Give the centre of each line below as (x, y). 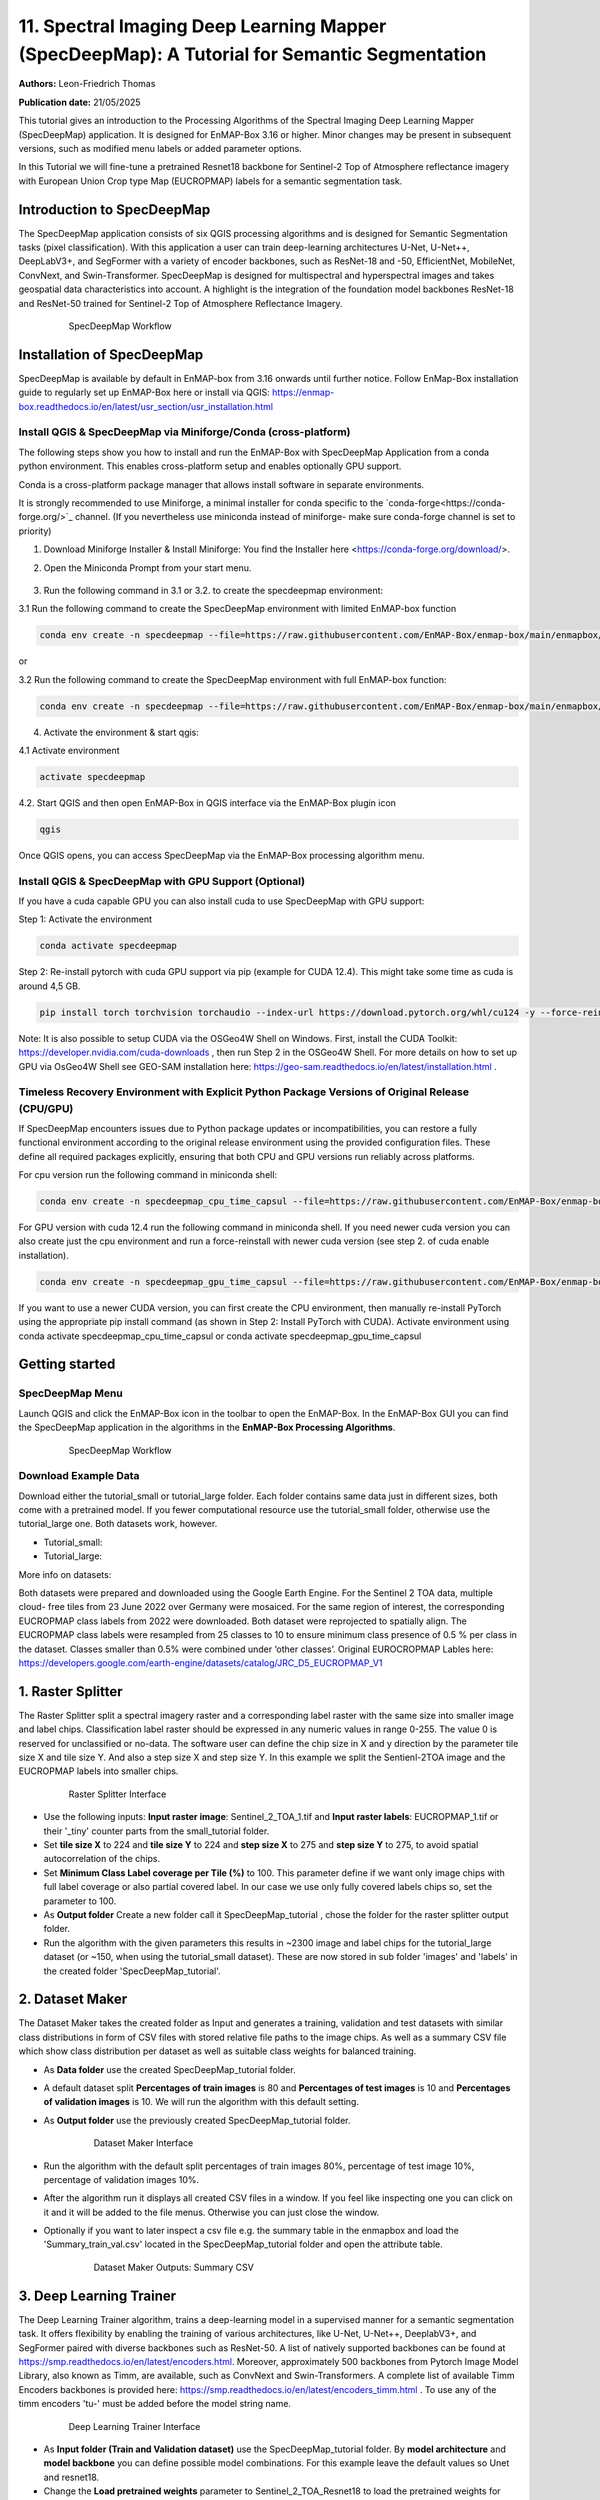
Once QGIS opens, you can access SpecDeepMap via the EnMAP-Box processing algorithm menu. (221, 855)
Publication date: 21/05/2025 (79, 102)
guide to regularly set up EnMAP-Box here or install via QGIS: (144, 392)
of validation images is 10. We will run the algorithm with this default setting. (201, 2102)
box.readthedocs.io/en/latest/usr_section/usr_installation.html (146, 406)
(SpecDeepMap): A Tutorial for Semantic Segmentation (252, 54)
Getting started (67, 1364)
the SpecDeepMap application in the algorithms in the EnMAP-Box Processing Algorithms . (207, 1427)
